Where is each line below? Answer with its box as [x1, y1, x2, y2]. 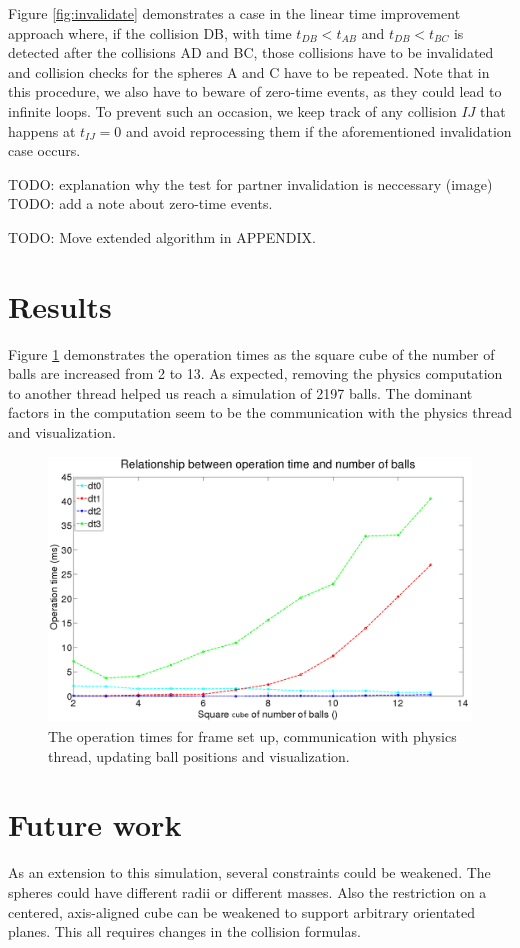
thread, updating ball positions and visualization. [48, 745, 350, 766]
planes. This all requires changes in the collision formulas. [8, 921, 361, 942]
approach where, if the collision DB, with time [8, 22, 292, 43]
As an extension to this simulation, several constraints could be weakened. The [8, 862, 491, 883]
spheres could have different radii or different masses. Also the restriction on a [8, 881, 487, 902]
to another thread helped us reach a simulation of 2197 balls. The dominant [8, 382, 473, 403]
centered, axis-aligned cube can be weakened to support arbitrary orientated [8, 901, 476, 922]
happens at [8, 120, 76, 141]
